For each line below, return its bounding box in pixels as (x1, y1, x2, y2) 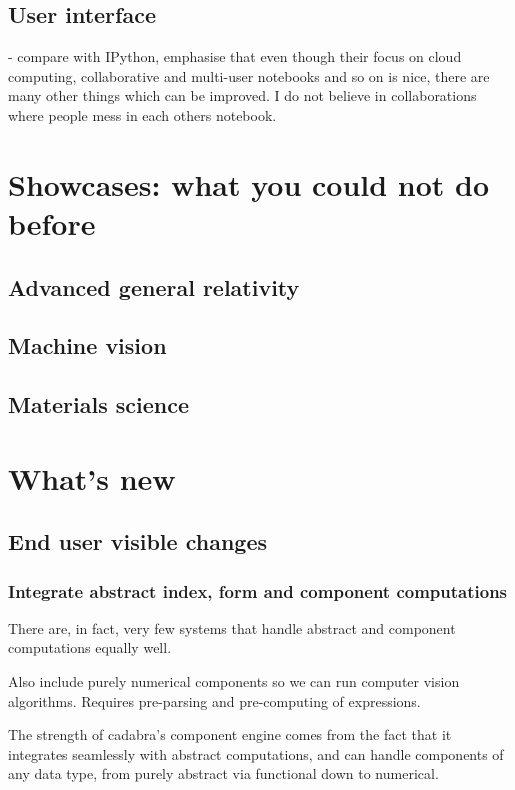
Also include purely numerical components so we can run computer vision (8, 671, 460, 692)
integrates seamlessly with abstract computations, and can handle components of (8, 743, 504, 764)
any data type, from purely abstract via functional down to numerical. (8, 763, 439, 784)
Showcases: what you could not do (8, 163, 490, 204)
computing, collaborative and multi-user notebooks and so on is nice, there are (8, 65, 490, 86)
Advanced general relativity (8, 271, 300, 302)
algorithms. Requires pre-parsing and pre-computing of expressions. (8, 690, 421, 711)
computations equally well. (8, 637, 172, 658)
